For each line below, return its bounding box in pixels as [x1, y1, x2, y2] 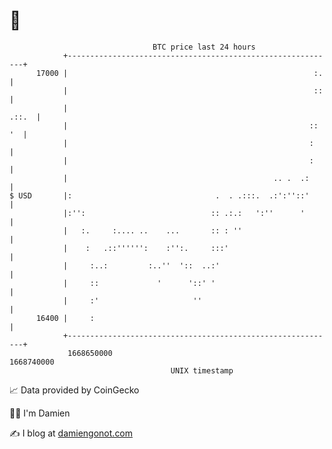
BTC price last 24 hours [152, 42, 256, 52]
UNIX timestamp [170, 365, 234, 376]
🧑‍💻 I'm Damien [9, 407, 71, 419]
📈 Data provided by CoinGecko [9, 384, 140, 396]
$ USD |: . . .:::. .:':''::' [9, 190, 310, 201]
